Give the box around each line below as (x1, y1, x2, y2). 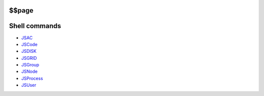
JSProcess (21, 75, 44, 81)
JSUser (21, 82, 37, 88)
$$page (9, 6, 34, 15)
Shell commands (9, 22, 61, 30)
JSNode (21, 68, 38, 75)
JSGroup (21, 62, 39, 68)
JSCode (21, 41, 38, 47)
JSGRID (21, 55, 37, 61)
